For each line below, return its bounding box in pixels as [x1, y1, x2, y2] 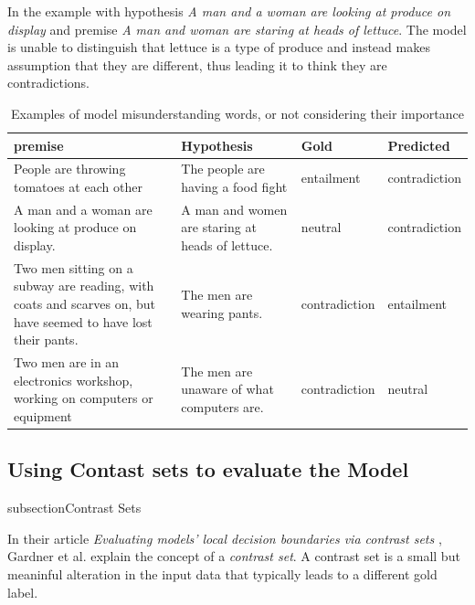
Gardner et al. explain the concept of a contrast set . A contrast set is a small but [7, 547, 460, 566]
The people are [181, 159, 265, 178]
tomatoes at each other [14, 177, 142, 196]
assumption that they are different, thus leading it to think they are [7, 55, 387, 74]
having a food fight [181, 177, 288, 196]
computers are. [181, 398, 264, 417]
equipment [14, 406, 72, 425]
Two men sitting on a [14, 258, 133, 277]
